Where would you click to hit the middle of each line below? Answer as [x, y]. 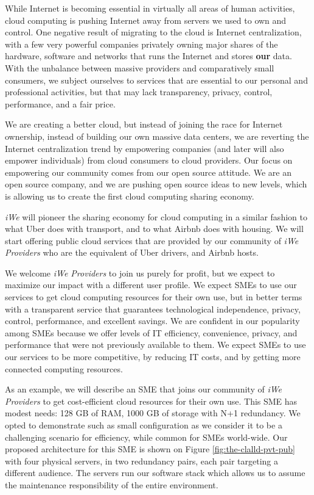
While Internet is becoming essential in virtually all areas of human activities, [150, 8]
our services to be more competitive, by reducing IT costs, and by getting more [153, 357]
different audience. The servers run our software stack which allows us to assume [155, 473]
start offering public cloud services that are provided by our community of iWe [152, 240]
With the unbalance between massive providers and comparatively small [140, 67]
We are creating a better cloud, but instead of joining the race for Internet [144, 124]
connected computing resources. [64, 368]
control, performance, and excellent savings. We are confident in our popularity [152, 321]
